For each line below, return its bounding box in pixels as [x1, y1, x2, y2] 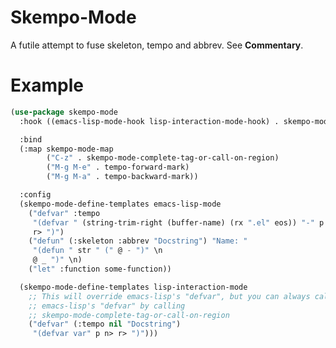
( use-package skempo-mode [10, 107, 118, 117]
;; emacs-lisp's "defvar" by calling [28, 301, 186, 311]
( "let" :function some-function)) [28, 264, 172, 274]
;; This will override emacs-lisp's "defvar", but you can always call [28, 291, 333, 301]
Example [10, 74, 84, 97]
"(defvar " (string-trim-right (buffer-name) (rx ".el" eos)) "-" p [32, 217, 325, 228]
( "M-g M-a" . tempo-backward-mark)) [46, 172, 199, 182]
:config [19, 190, 52, 200]
